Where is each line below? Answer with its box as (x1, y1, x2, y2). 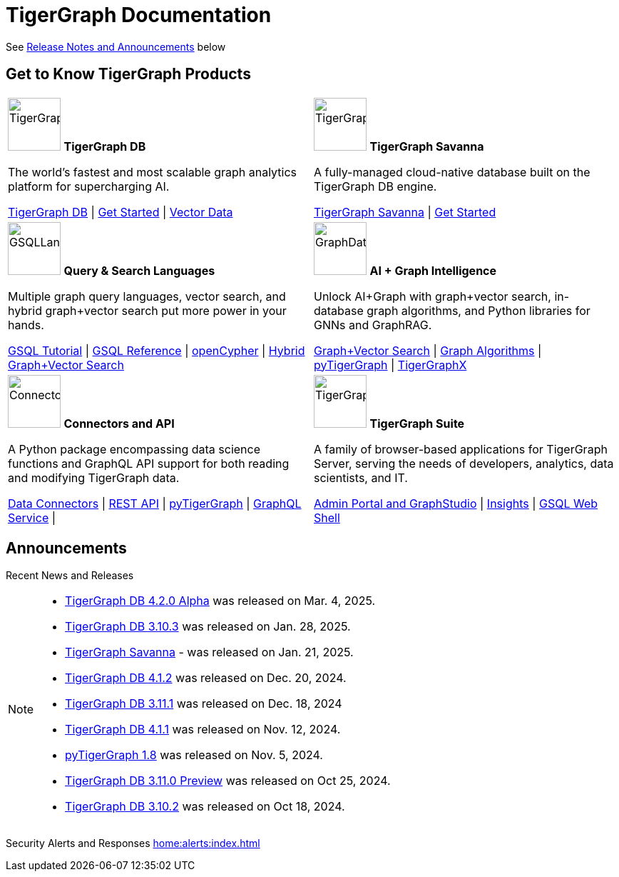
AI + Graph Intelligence (369, 263, 497, 278)
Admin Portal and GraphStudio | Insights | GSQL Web (314, 496, 598, 511)
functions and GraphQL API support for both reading (8, 456, 290, 471)
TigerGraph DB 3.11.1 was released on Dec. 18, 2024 (65, 696, 342, 711)
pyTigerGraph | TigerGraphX (314, 357, 467, 372)
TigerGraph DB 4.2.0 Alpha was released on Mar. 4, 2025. (65, 593, 376, 608)
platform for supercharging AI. (8, 179, 170, 194)
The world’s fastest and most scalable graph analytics (8, 164, 297, 179)
